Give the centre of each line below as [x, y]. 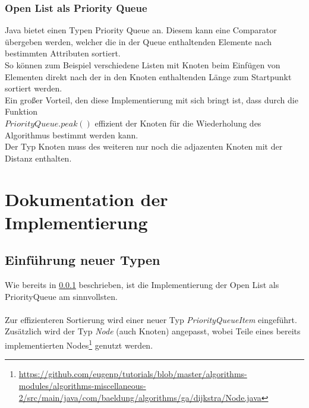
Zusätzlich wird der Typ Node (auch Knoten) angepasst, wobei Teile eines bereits [153, 331]
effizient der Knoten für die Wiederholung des [178, 123]
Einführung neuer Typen [83, 260]
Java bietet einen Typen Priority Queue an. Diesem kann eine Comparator [141, 30]
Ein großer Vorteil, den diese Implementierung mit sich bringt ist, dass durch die [152, 99]
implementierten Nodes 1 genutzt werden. [79, 344]
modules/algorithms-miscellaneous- [82, 385]
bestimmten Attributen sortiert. [63, 53]
